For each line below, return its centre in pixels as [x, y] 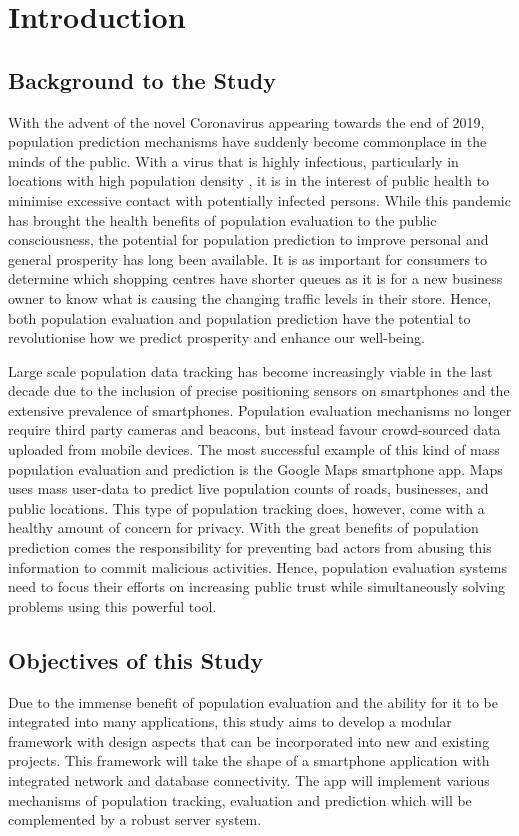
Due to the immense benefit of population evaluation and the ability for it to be [253, 701]
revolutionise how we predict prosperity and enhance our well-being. [216, 337]
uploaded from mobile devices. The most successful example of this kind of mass [254, 449]
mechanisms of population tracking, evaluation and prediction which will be [240, 799]
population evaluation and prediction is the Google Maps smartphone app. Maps [255, 468]
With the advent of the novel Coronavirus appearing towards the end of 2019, [246, 121]
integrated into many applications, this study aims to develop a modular [230, 721]
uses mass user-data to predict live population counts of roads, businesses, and [248, 488]
